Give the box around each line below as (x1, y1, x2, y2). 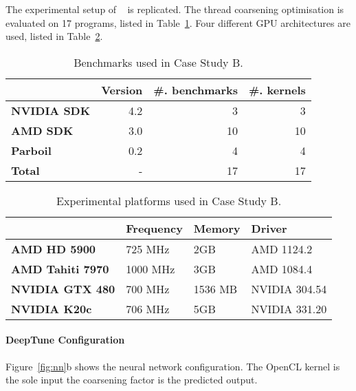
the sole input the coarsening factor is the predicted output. (5, 372, 258, 387)
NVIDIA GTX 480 (11, 280, 115, 297)
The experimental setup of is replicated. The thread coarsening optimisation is (5, 2, 344, 16)
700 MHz (126, 280, 170, 297)
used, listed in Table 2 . (5, 29, 103, 43)
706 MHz (126, 300, 170, 317)
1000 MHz (126, 260, 175, 277)
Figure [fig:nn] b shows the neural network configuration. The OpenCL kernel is (5, 359, 340, 373)
